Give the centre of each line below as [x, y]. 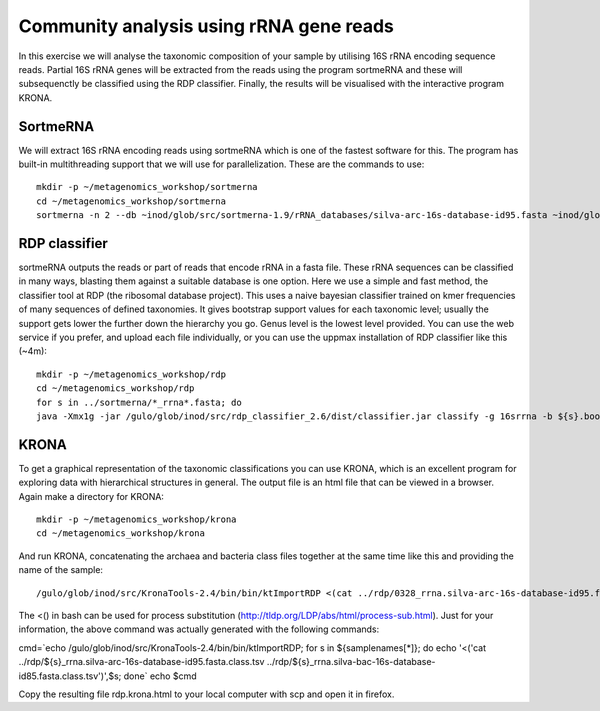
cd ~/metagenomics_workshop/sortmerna [131, 201]
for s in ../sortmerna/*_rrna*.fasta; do [139, 402]
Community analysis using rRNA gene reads [206, 26]
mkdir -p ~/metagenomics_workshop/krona [136, 519]
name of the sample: [61, 570]
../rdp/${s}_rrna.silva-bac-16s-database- [351, 662]
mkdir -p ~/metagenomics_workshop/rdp [131, 374]
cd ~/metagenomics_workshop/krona [120, 533]
